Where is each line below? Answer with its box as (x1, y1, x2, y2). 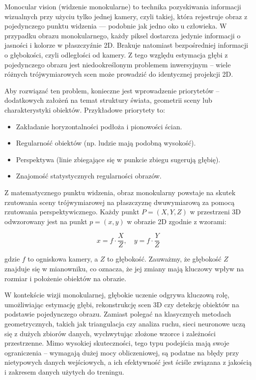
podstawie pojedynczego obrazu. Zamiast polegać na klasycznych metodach (4, 309, 231, 319)
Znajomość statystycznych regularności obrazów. (16, 171, 162, 181)
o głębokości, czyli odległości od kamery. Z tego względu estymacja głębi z (4, 49, 228, 59)
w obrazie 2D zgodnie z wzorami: (127, 216, 227, 226)
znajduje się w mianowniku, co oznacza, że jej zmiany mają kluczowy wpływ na (4, 263, 244, 273)
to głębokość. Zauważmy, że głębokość (107, 254, 222, 264)
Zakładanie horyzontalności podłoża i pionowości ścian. (16, 121, 182, 131)
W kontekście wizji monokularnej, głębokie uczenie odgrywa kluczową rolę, (4, 290, 229, 300)
